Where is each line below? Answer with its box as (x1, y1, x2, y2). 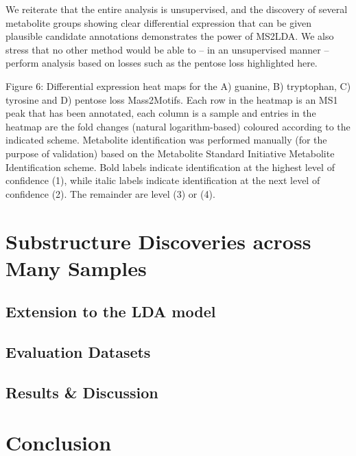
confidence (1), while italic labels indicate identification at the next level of (5, 173, 320, 187)
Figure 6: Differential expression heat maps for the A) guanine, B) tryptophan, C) (5, 78, 351, 93)
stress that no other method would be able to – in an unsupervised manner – (5, 42, 329, 56)
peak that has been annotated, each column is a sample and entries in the (5, 106, 316, 120)
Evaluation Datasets (5, 341, 151, 363)
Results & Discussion (5, 381, 158, 402)
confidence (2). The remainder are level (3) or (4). (5, 186, 215, 201)
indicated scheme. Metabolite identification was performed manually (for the (5, 133, 327, 147)
